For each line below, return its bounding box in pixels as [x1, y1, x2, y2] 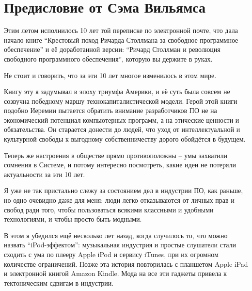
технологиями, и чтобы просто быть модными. [4, 214, 142, 224]
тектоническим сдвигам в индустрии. [4, 277, 114, 288]
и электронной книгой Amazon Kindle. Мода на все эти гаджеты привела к [4, 268, 227, 278]
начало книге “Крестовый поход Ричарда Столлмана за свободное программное [4, 34, 238, 45]
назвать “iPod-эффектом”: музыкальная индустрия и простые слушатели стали [4, 240, 236, 250]
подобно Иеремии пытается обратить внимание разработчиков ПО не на [4, 105, 217, 115]
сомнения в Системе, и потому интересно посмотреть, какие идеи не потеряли [4, 160, 236, 170]
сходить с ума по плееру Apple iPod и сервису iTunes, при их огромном [4, 249, 219, 259]
